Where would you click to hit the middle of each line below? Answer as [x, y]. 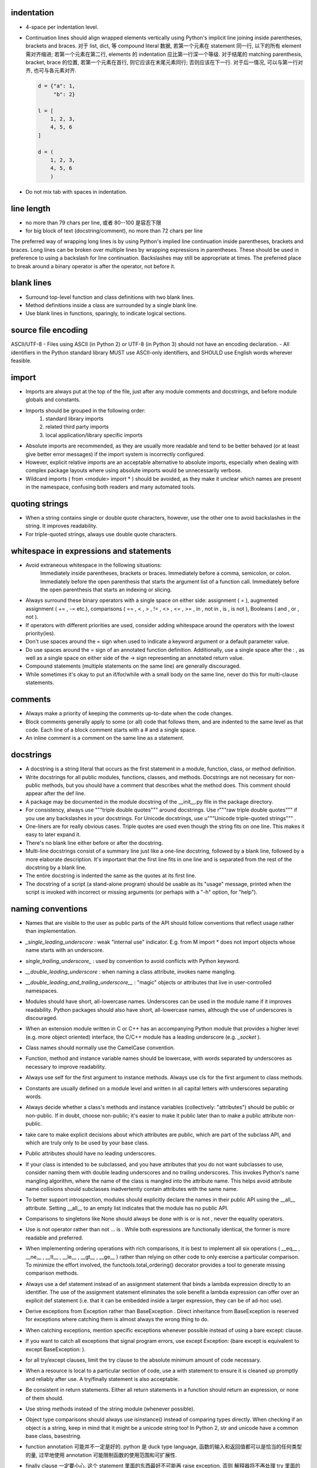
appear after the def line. [55, 793]
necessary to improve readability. [66, 1066]
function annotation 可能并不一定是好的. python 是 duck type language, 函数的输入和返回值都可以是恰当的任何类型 [164, 1447]
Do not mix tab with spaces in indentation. [76, 191]
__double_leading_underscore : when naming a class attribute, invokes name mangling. [131, 971]
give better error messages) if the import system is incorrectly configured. [115, 454]
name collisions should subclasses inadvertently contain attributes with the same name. [132, 1188]
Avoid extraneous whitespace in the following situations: [94, 565]
